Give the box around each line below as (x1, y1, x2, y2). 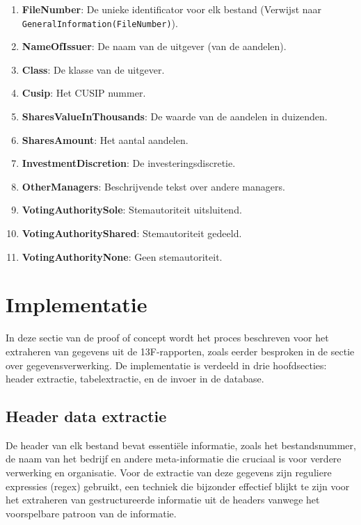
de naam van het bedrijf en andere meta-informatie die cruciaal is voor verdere (6, 451, 342, 466)
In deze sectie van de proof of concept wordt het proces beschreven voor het (6, 330, 329, 345)
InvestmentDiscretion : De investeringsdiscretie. (22, 156, 236, 170)
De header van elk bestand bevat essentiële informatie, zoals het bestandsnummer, (6, 437, 356, 452)
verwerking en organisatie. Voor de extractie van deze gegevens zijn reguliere (6, 465, 332, 480)
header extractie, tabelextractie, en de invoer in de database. (6, 371, 264, 386)
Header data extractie (6, 405, 167, 427)
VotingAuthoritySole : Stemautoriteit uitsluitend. (22, 202, 242, 217)
